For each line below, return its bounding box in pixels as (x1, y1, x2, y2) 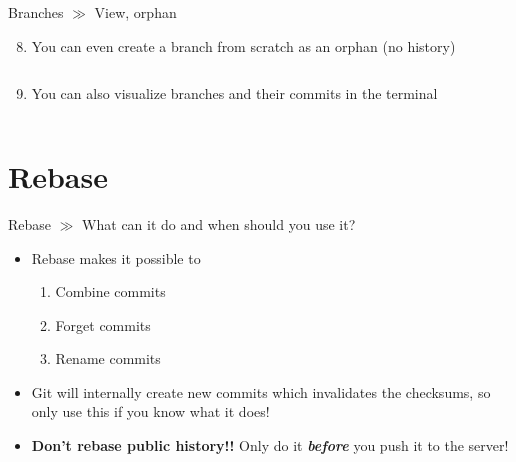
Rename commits (55, 348, 161, 369)
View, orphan (94, 2, 177, 22)
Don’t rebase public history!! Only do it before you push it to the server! (31, 435, 509, 456)
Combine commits (55, 281, 166, 302)
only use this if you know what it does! (31, 401, 270, 422)
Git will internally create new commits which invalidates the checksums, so (31, 381, 491, 402)
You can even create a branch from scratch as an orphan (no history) (31, 35, 456, 56)
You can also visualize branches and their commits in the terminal (31, 83, 438, 104)
